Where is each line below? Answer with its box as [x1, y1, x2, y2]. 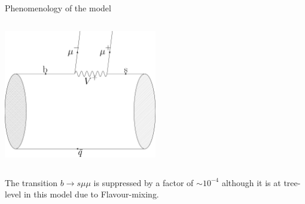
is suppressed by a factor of [93, 176, 194, 188]
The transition [5, 176, 58, 188]
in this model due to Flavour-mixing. [23, 188, 159, 200]
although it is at [221, 176, 281, 188]
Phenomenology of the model [5, 2, 111, 14]
